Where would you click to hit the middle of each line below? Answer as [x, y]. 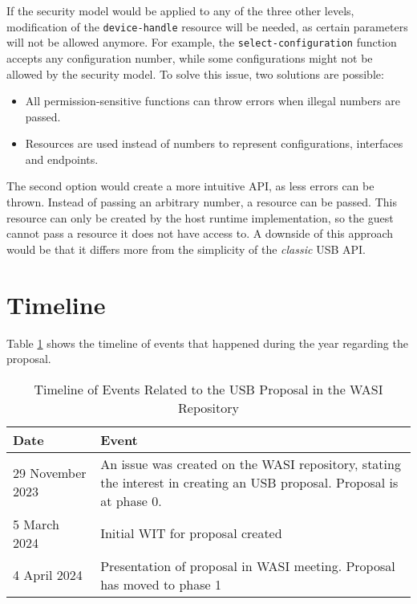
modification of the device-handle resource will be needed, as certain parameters [207, 26]
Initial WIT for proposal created [191, 533]
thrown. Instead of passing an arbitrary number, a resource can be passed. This [202, 202]
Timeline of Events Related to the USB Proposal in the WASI [208, 389]
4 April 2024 [48, 575]
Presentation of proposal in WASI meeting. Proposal [248, 565]
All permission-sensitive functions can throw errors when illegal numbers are [213, 101]
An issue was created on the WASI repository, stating [251, 463]
